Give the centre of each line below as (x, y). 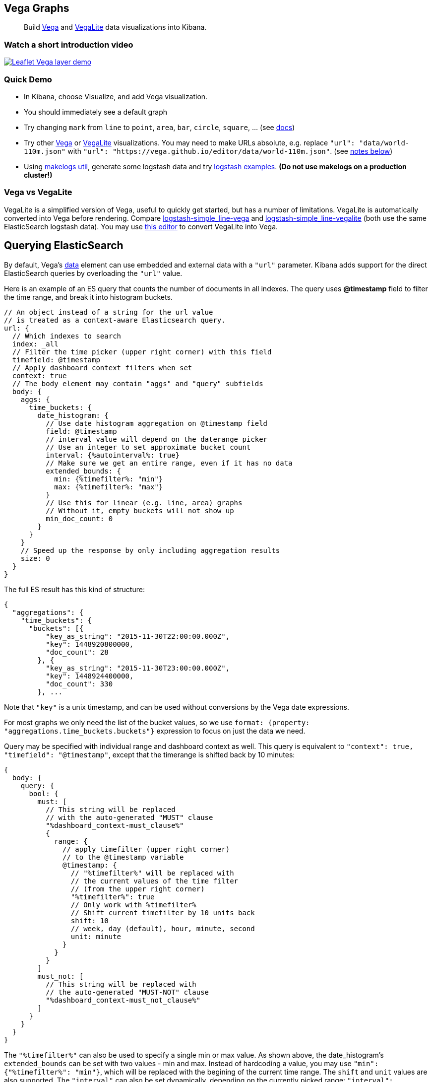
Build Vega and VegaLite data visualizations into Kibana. (115, 27)
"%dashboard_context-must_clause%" (115, 825)
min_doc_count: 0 (79, 518)
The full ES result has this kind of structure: (74, 589)
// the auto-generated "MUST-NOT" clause (127, 992)
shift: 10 (90, 920)
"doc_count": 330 (79, 684)
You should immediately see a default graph (96, 112)
